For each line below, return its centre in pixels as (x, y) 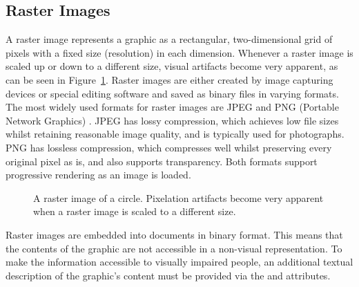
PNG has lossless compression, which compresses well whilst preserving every (169, 147)
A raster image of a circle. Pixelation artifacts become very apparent (178, 197)
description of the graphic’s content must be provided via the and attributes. (168, 275)
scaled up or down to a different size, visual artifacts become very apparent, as (172, 66)
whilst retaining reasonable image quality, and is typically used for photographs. (175, 134)
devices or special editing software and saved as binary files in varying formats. (172, 93)
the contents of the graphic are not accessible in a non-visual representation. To (174, 248)
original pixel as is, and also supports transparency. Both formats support (162, 161)
